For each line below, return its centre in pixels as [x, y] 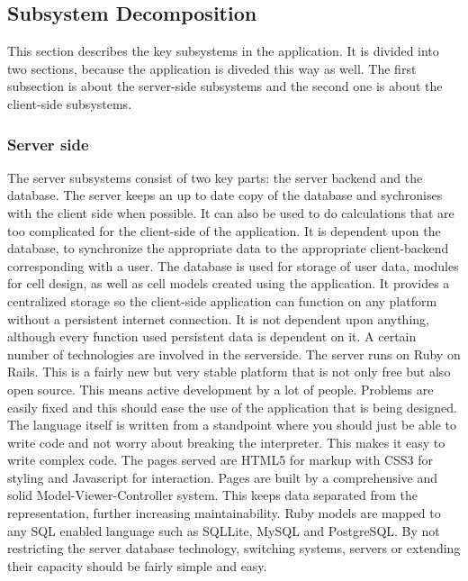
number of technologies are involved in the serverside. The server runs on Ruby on [234, 354]
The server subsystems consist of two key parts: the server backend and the [215, 177]
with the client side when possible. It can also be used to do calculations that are [231, 212]
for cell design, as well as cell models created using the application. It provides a [229, 283]
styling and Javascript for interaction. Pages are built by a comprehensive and [223, 477]
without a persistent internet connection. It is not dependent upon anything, [218, 318]
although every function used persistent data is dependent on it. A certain [212, 336]
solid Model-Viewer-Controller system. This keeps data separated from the [213, 495]
